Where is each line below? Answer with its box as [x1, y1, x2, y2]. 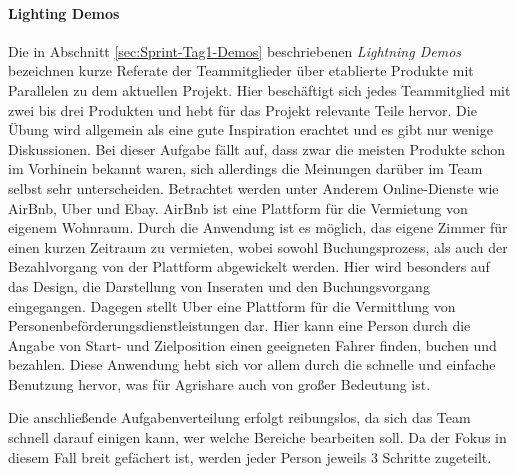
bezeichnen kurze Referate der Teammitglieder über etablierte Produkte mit [8, 60, 474, 81]
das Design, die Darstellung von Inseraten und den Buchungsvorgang [8, 275, 430, 296]
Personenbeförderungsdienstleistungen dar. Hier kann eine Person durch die [8, 315, 471, 336]
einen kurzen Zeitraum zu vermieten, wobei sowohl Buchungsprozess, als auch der [8, 236, 508, 257]
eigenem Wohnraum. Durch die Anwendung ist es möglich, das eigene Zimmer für [8, 217, 508, 238]
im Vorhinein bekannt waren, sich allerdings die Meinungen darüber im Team [8, 158, 483, 179]
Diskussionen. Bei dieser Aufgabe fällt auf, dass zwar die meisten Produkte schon [8, 138, 506, 159]
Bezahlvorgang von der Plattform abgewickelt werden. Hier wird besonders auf [8, 256, 490, 277]
